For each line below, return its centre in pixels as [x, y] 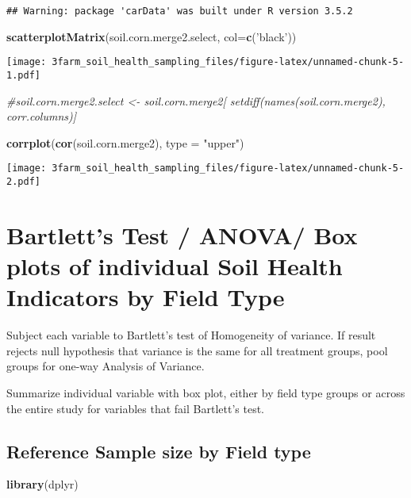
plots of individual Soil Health [175, 266]
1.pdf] [23, 75]
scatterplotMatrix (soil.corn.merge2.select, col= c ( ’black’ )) [152, 36]
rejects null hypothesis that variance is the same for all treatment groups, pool [197, 350]
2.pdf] [23, 182]
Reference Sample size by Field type [159, 451]
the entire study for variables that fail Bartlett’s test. [135, 408]
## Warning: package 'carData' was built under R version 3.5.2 [180, 11]
